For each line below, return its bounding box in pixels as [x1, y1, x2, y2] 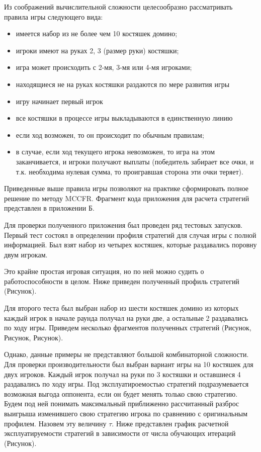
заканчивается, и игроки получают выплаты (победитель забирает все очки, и [16, 156, 254, 166]
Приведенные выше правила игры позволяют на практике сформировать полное [4, 183, 249, 194]
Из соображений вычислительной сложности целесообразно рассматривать [4, 2, 233, 12]
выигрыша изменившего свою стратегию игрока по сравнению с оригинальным [4, 408, 248, 418]
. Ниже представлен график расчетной [112, 418, 229, 428]
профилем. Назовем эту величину [4, 418, 107, 428]
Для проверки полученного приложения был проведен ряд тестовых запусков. [4, 219, 243, 230]
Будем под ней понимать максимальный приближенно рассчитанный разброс [4, 398, 239, 409]
